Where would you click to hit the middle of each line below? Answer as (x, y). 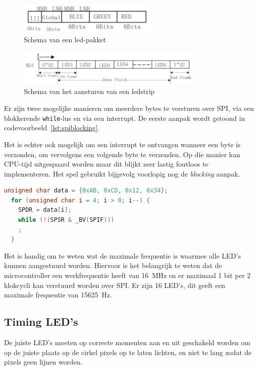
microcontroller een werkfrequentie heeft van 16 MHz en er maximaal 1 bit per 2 (128, 275)
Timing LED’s (41, 322)
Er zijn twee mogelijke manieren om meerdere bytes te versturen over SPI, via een (129, 108)
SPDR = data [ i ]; (45, 210)
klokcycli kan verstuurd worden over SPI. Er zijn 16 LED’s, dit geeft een (115, 285)
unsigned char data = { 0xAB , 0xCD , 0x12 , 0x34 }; (86, 191)
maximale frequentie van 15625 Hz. (58, 295)
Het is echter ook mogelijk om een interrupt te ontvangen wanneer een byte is (122, 144)
